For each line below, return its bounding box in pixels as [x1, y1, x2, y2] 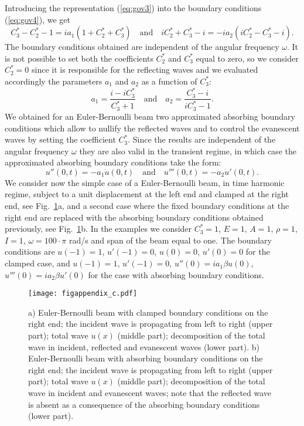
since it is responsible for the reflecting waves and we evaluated [32, 63, 258, 76]
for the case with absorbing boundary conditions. [88, 268, 264, 280]
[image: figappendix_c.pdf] [28, 289, 138, 298]
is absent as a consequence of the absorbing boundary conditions [28, 398, 260, 410]
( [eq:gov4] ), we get [5, 13, 71, 25]
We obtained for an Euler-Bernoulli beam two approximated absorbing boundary [5, 110, 295, 122]
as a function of [141, 75, 197, 87]
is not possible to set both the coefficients [5, 52, 153, 64]
